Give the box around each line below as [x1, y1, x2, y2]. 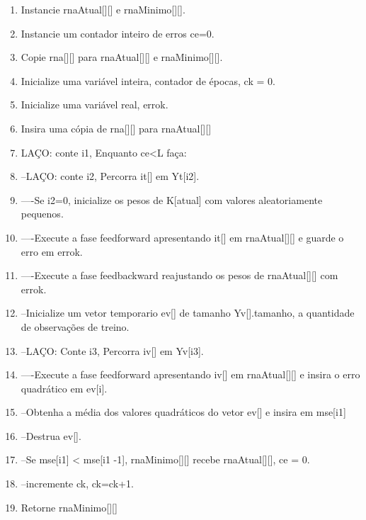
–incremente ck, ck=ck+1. [21, 476, 134, 491]
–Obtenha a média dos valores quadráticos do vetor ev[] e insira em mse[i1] [21, 405, 346, 419]
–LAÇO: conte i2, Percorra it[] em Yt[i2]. [21, 169, 200, 183]
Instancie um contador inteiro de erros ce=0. [21, 26, 215, 40]
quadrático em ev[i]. [21, 380, 108, 395]
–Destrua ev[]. [21, 428, 81, 443]
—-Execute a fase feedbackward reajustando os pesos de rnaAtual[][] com [21, 268, 338, 283]
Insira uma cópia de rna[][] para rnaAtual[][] [21, 120, 212, 135]
